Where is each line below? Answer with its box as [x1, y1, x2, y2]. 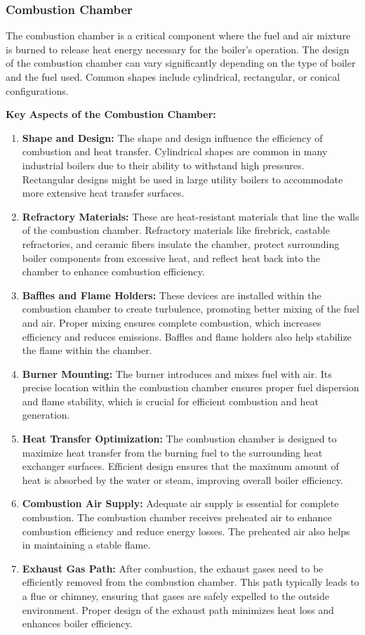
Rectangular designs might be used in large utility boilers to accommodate [22, 171, 343, 186]
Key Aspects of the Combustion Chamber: [6, 107, 216, 122]
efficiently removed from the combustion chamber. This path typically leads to [22, 575, 359, 589]
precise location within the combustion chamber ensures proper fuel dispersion [22, 380, 359, 395]
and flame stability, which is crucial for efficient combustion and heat [22, 393, 319, 408]
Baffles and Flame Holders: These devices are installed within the [22, 287, 321, 302]
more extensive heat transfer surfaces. [22, 185, 185, 200]
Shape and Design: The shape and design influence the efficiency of [22, 130, 323, 145]
